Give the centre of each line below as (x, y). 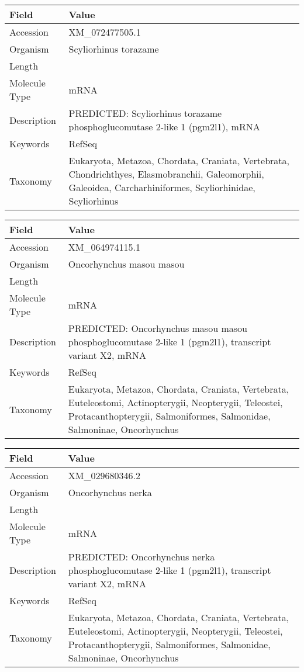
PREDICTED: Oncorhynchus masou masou (158, 328)
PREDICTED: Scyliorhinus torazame (145, 113)
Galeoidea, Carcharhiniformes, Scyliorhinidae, (162, 187)
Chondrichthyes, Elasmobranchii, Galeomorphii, (166, 174)
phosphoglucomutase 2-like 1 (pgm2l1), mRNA (164, 127)
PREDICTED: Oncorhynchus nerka (141, 557)
